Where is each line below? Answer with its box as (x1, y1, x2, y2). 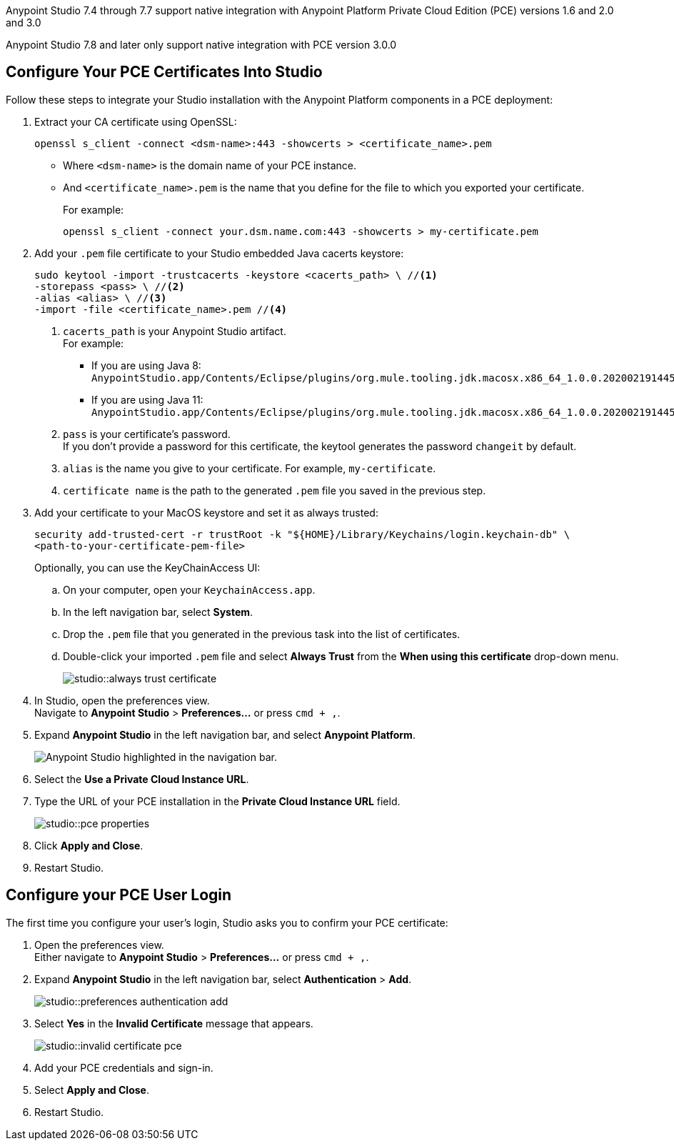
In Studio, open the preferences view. (34, 694, 210, 707)
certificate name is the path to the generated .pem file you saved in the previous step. (63, 484, 486, 497)
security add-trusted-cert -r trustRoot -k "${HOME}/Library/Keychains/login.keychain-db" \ (34, 528, 570, 540)
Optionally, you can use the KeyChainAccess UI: (34, 561, 261, 574)
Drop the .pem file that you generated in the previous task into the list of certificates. (63, 627, 461, 640)
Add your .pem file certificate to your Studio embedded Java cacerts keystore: (34, 246, 404, 259)
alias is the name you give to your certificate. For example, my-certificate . (63, 462, 436, 474)
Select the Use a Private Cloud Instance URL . (34, 772, 249, 785)
